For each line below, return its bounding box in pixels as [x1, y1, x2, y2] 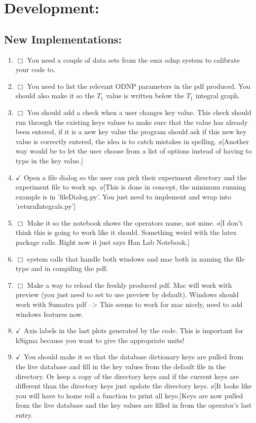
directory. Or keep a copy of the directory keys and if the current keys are [15, 371, 239, 381]
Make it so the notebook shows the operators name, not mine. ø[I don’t [27, 217, 243, 228]
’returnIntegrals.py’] [15, 201, 76, 211]
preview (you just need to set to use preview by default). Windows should [15, 289, 239, 300]
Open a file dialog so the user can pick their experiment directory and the [24, 172, 247, 182]
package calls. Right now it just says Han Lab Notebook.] [15, 237, 190, 247]
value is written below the [106, 90, 184, 101]
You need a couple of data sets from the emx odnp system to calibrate [27, 54, 240, 65]
